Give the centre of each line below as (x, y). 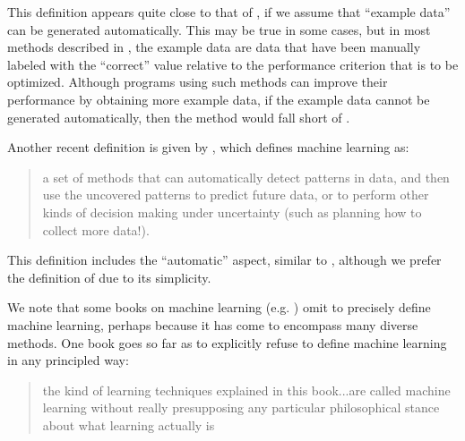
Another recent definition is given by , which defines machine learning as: (208, 147)
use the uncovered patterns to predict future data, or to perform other (236, 195)
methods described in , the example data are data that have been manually (214, 47)
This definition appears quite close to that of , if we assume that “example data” (229, 12)
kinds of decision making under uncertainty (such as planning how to (232, 212)
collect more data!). (96, 229)
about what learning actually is (129, 424)
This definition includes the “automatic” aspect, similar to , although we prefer (224, 260)
